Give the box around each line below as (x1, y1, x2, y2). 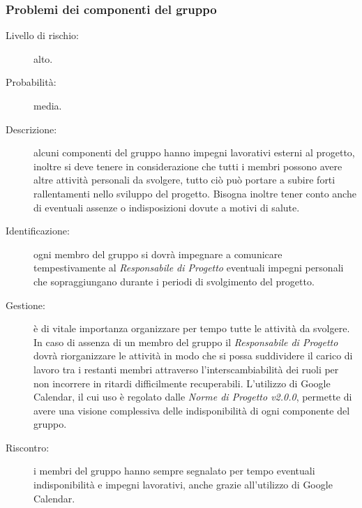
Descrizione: (6, 121, 57, 136)
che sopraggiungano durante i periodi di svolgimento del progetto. (33, 274, 315, 288)
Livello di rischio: (6, 28, 79, 43)
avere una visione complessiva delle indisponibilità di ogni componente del (33, 403, 350, 417)
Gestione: (6, 297, 45, 312)
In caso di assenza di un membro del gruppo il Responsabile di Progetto (33, 334, 338, 349)
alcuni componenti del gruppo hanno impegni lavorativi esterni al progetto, (33, 145, 355, 160)
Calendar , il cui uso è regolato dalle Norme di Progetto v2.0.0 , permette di (33, 389, 352, 404)
